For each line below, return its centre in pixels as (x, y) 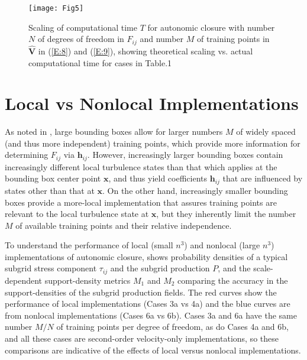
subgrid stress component (51, 268)
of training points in (233, 39)
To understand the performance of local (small (89, 245)
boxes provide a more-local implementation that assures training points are (141, 202)
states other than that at (50, 190)
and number (162, 39)
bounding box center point (53, 178)
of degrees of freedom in (81, 39)
